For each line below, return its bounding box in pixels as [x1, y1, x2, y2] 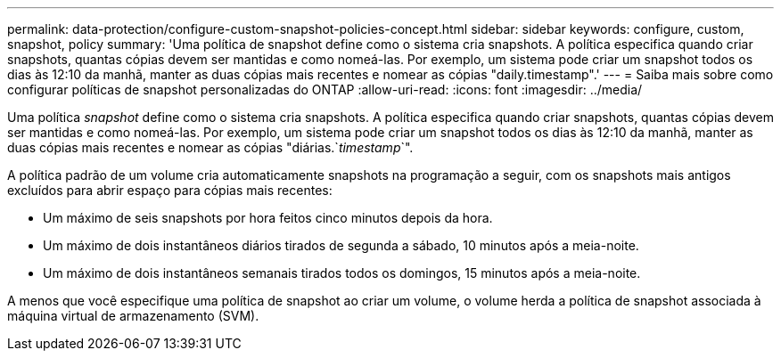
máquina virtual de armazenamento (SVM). [7, 308, 259, 323]
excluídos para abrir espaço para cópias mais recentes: [7, 183, 333, 198]
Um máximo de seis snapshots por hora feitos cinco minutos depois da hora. [43, 210, 493, 225]
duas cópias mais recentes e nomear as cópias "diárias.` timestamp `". [7, 140, 414, 155]
